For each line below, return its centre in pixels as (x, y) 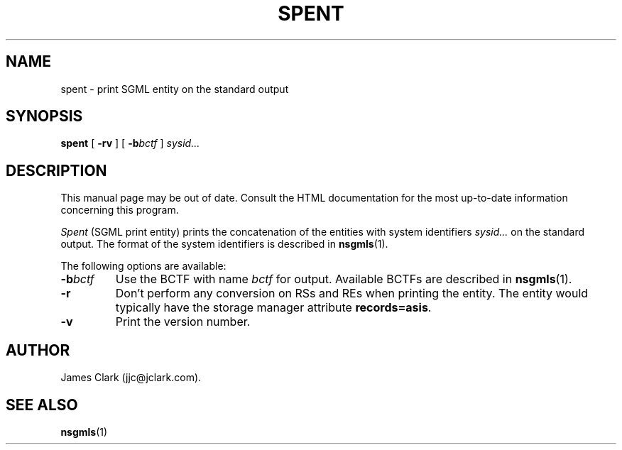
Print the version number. (183, 322)
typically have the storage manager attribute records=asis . (273, 308)
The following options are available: (143, 266)
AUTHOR (38, 350)
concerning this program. (120, 210)
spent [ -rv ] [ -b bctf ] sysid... (130, 143)
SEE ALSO (42, 405)
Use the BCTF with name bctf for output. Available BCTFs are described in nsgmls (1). (344, 279)
